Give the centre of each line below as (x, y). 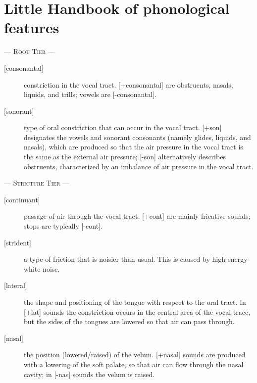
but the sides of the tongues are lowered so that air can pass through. (129, 321)
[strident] (18, 242)
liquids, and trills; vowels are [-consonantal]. (90, 94)
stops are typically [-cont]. (63, 226)
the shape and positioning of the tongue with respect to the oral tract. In (135, 302)
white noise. (42, 268)
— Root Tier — (29, 51)
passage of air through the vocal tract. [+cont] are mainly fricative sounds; (137, 216)
